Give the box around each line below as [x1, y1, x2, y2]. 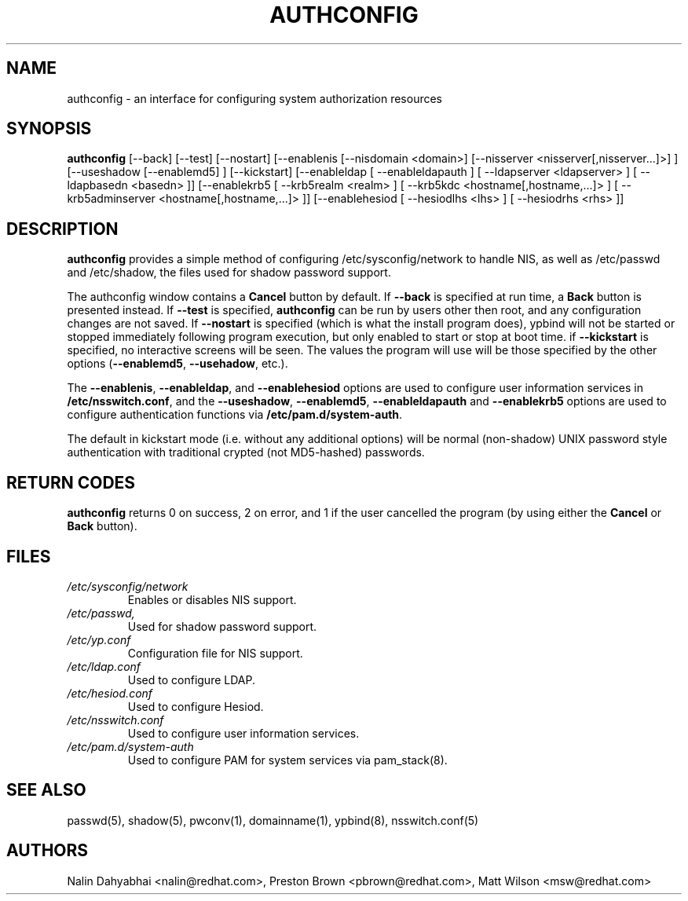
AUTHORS [6, 841, 89, 861]
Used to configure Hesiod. [127, 699, 264, 713]
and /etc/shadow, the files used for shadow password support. [67, 266, 391, 280]
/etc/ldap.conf [67, 659, 141, 673]
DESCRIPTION [6, 218, 119, 239]
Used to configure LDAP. [127, 672, 255, 687]
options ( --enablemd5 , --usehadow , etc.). [67, 357, 288, 371]
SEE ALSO [6, 780, 86, 800]
